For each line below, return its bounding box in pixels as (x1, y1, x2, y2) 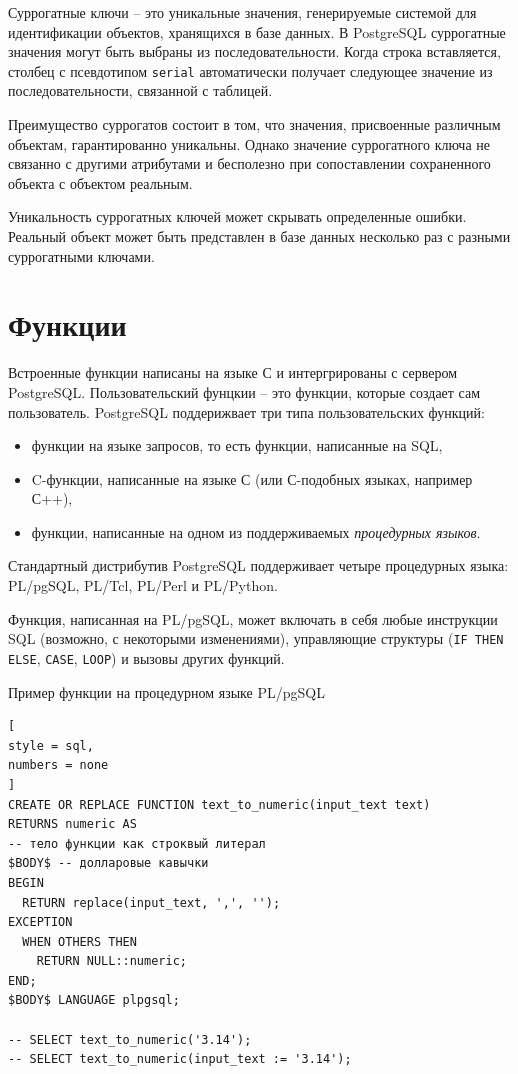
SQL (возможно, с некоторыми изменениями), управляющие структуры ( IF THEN (8, 628, 504, 649)
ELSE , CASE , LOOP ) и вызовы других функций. (8, 647, 285, 668)
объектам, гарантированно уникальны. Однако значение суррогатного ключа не (8, 133, 490, 154)
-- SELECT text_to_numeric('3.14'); (8, 1032, 252, 1047)
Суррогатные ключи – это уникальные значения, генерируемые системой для (8, 2, 477, 22)
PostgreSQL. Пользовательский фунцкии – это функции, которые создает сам (8, 381, 481, 402)
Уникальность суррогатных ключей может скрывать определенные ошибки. (8, 206, 467, 227)
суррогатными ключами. (8, 245, 155, 266)
